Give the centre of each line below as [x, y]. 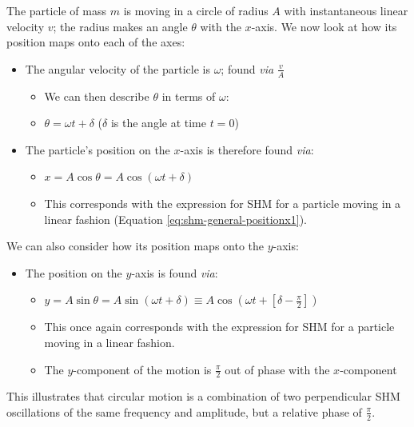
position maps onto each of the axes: [96, 42]
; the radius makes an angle [120, 26]
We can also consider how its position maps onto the [135, 246]
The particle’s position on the [98, 149]
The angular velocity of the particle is [117, 68]
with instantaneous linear [346, 10]
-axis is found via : [175, 272]
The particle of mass [57, 10]
